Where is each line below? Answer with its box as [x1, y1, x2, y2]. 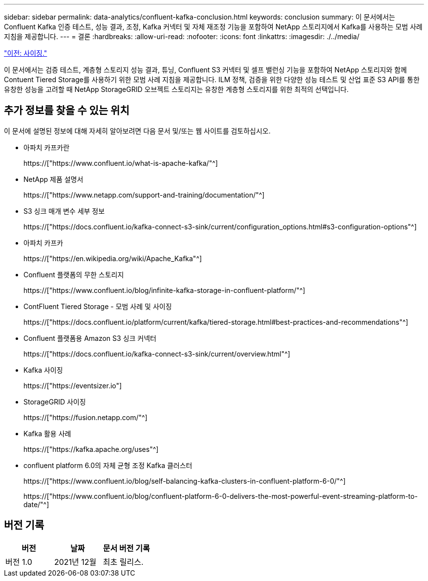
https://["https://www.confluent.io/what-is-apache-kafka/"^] [23, 158, 218, 167]
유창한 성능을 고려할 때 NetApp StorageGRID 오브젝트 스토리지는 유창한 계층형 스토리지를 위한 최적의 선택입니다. [4, 85, 349, 93]
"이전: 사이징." [4, 49, 47, 57]
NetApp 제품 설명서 [23, 175, 84, 183]
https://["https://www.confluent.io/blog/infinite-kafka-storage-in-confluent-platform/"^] [23, 286, 305, 294]
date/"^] [23, 500, 49, 509]
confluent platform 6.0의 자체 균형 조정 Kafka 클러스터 [23, 461, 193, 469]
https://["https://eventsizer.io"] [23, 381, 122, 390]
